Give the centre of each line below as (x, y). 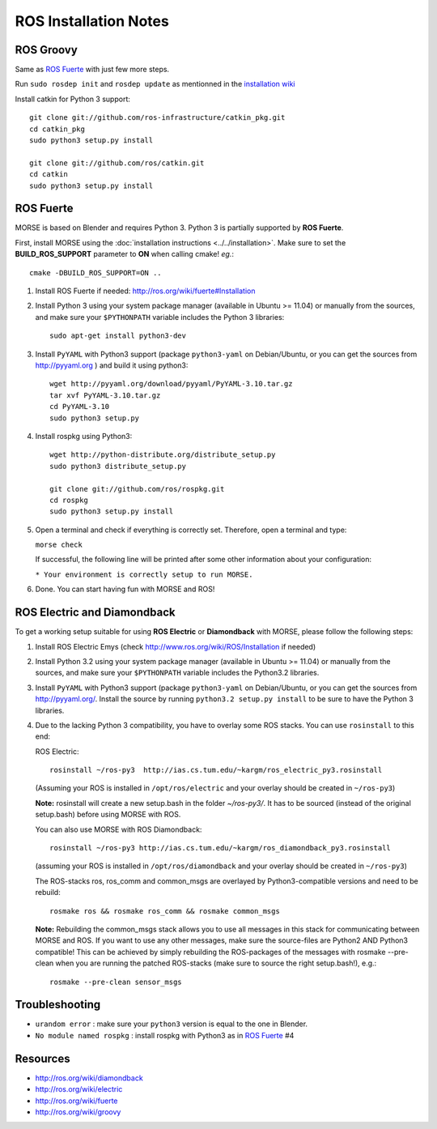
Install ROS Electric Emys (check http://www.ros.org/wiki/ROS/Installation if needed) (176, 646)
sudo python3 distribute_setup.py (118, 466)
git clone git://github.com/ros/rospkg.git (137, 489)
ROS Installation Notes (92, 21)
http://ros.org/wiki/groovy (78, 1112)
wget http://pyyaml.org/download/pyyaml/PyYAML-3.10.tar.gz (171, 384)
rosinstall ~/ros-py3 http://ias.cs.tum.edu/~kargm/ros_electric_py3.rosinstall (216, 770)
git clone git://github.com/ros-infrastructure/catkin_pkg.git (157, 118)
